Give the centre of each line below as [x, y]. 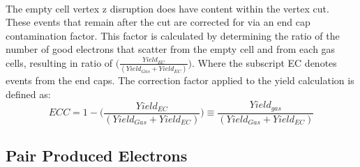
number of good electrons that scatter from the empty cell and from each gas [171, 49]
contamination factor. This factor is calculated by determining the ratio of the [173, 35]
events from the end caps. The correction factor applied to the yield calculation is [180, 80]
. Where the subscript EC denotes [264, 62]
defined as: [28, 94]
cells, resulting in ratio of [59, 62]
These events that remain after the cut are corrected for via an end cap [158, 22]
